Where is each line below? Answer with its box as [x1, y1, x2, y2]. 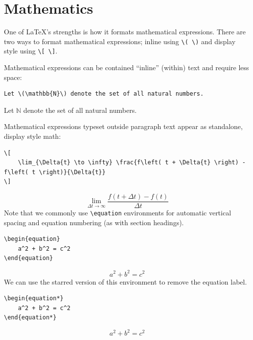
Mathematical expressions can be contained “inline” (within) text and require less [4, 62, 249, 73]
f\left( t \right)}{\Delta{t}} [4, 168, 106, 176]
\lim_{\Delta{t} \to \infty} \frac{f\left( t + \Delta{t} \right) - [18, 159, 246, 166]
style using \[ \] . [4, 46, 58, 56]
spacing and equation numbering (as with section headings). [4, 217, 184, 227]
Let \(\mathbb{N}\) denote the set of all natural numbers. [4, 90, 204, 98]
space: [4, 72, 22, 82]
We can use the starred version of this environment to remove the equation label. [4, 276, 247, 287]
